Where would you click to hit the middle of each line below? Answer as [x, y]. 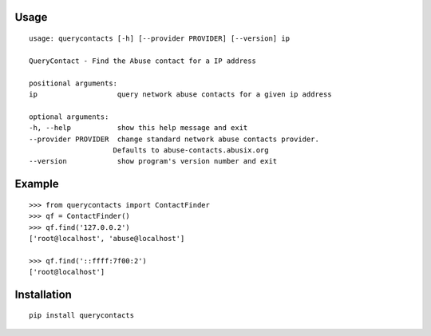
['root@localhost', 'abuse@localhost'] [107, 238]
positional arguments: [73, 83]
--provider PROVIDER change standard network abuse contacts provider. [174, 139]
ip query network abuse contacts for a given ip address [180, 94]
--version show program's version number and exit [153, 161]
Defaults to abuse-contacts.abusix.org [191, 150]
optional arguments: [69, 117]
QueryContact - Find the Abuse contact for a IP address [143, 61]
